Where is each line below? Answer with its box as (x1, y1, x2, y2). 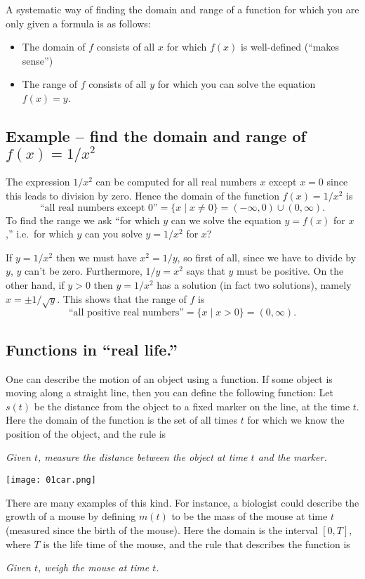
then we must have (55, 249, 137, 264)
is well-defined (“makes (240, 39, 340, 54)
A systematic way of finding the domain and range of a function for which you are (6, 2, 359, 16)
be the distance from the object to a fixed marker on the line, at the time (34, 398, 350, 413)
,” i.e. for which (6, 226, 74, 241)
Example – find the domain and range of (6, 124, 306, 146)
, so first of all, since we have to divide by (177, 249, 357, 264)
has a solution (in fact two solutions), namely (157, 277, 352, 292)
